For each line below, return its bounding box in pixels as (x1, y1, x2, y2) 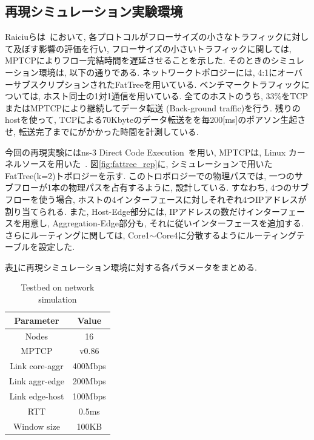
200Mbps (72, 375, 106, 387)
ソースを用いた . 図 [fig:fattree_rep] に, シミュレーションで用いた (21, 157, 273, 170)
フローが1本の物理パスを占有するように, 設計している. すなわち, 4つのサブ (13, 181, 309, 194)
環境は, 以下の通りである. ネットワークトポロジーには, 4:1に (38, 65, 278, 78)
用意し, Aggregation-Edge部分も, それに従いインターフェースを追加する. (21, 217, 304, 229)
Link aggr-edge (9, 375, 64, 387)
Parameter (14, 314, 59, 326)
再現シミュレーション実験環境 (5, 2, 183, 21)
